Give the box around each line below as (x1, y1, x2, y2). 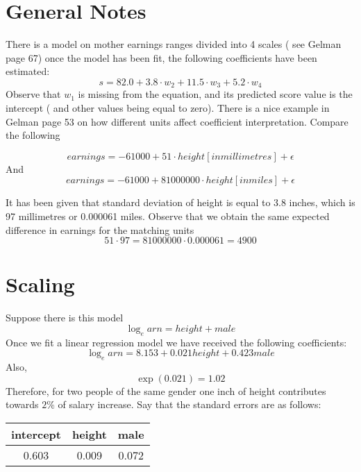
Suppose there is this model (6, 310, 124, 325)
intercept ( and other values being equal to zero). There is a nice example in (6, 100, 330, 115)
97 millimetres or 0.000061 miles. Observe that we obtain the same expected (6, 208, 330, 223)
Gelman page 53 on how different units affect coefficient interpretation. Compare (6, 114, 349, 128)
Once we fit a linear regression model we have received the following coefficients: (6, 335, 347, 349)
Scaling (6, 270, 75, 298)
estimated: (6, 64, 50, 78)
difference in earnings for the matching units (6, 222, 194, 237)
